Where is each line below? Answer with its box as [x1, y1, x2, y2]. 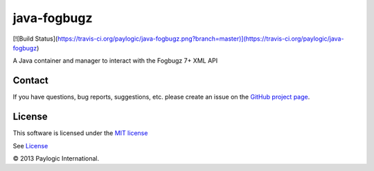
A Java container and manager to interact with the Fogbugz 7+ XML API [12, 57, 218, 65]
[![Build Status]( [12, 34, 58, 43]
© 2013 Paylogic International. [12, 154, 100, 162]
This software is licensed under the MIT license [12, 129, 148, 137]
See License [12, 141, 48, 150]
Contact [12, 74, 48, 86]
